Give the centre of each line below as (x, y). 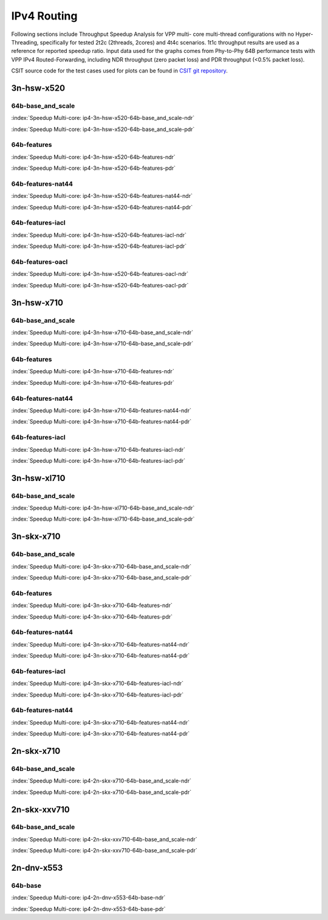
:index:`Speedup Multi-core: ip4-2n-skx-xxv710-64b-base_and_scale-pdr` (104, 851)
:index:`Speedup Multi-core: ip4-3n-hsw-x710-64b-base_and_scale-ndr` (102, 332)
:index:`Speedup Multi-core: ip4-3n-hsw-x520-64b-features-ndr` (93, 157)
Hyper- (304, 34)
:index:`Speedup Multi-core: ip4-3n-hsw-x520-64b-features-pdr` (94, 168)
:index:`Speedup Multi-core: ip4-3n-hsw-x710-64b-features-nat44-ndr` (101, 410)
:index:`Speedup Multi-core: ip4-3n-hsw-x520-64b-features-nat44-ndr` (102, 196)
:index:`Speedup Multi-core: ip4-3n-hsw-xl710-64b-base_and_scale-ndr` (103, 508)
